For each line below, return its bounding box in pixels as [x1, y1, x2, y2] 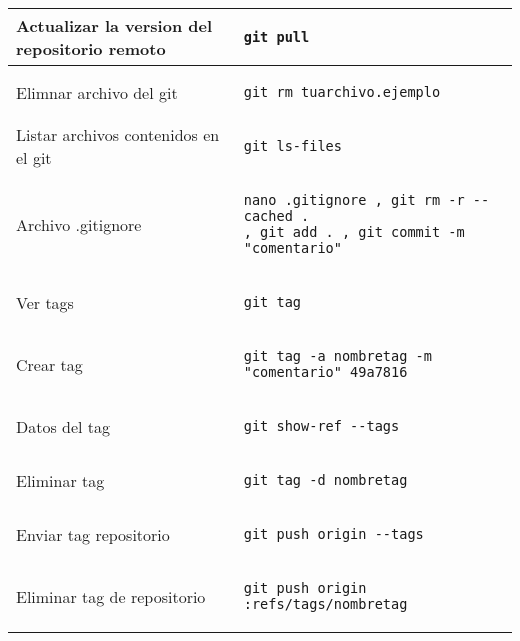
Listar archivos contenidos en [16, 123, 220, 146]
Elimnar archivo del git [16, 80, 178, 104]
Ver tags [16, 290, 74, 314]
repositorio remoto [16, 37, 166, 60]
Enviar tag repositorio [16, 522, 170, 546]
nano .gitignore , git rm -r [243, 192, 465, 208]
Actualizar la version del [16, 14, 213, 37]
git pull [243, 29, 310, 45]
